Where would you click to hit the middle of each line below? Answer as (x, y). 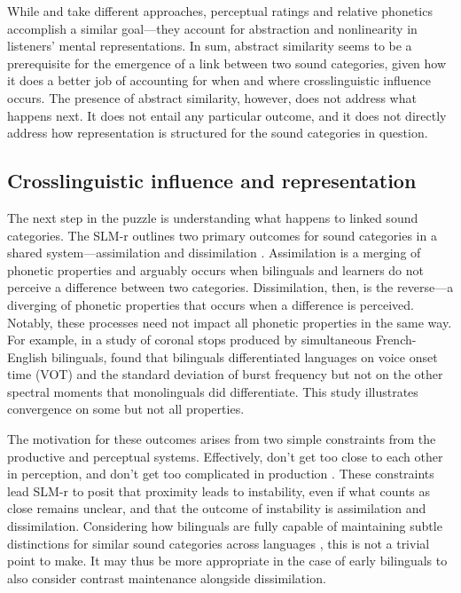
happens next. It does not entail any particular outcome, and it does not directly (227, 115)
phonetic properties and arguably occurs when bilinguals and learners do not (215, 269)
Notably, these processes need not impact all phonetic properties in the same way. (230, 322)
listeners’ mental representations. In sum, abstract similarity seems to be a (210, 46)
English (27, 356)
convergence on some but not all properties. (126, 409)
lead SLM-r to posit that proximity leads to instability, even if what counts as (219, 490)
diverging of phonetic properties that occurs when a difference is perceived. (211, 304)
